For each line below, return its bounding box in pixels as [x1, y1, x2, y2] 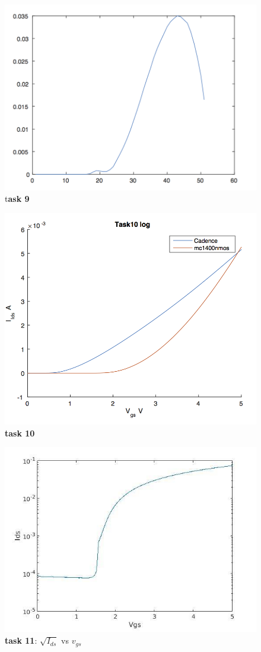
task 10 [5, 426, 35, 439]
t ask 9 [5, 192, 30, 205]
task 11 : [5, 634, 37, 647]
